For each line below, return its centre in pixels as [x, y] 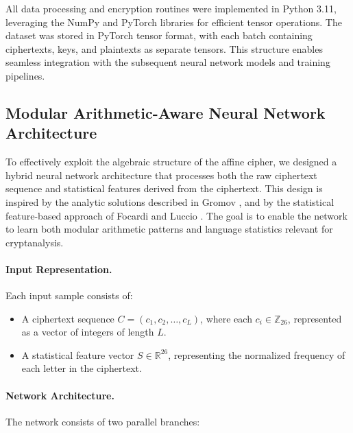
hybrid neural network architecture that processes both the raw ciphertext [161, 175]
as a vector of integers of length [88, 332]
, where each [226, 318]
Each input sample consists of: [69, 295]
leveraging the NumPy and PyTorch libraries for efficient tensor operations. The [174, 22]
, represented [315, 318]
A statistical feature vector [78, 354]
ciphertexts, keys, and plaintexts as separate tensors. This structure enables [164, 48]
